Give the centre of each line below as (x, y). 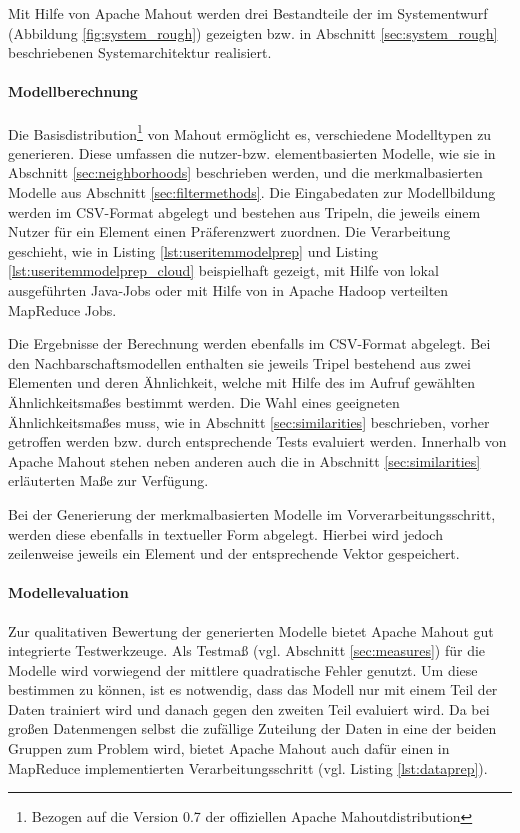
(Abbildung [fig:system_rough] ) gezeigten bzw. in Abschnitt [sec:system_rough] (253, 32)
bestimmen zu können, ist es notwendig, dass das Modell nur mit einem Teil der (253, 689)
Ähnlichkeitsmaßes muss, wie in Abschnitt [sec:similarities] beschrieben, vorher (249, 421)
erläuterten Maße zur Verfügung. (108, 480)
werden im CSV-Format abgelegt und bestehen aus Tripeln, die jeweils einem (244, 211)
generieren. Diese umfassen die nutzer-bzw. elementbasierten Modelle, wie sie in (252, 152)
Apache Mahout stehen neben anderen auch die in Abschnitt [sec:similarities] (244, 460)
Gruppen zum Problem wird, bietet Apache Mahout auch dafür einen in (229, 748)
